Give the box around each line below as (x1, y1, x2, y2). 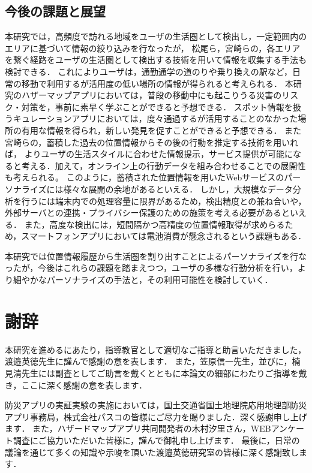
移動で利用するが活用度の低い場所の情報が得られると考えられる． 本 (21, 77, 293, 89)
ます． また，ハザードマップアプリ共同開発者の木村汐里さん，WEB (5, 422, 271, 435)
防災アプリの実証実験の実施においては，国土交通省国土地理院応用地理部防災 (5, 399, 307, 411)
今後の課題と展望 (5, 2, 106, 20)
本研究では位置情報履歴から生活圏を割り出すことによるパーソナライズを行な (5, 249, 307, 262)
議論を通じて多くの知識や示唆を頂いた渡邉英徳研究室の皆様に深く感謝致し (5, 445, 299, 458)
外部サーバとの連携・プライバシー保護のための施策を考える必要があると (5, 206, 290, 219)
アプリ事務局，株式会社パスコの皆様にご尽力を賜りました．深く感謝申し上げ (5, 410, 307, 423)
